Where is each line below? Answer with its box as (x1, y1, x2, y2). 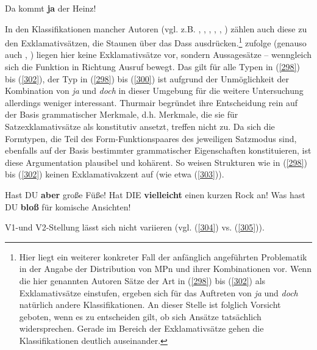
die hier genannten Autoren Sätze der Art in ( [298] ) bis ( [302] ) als (19, 274, 266, 287)
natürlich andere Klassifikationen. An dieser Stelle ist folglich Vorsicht (19, 298, 281, 311)
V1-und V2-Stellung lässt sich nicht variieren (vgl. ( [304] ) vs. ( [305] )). (5, 221, 265, 234)
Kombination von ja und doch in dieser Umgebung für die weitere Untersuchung (5, 84, 304, 97)
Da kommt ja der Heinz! (5, 2, 96, 14)
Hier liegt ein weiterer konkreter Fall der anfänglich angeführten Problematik (19, 250, 307, 263)
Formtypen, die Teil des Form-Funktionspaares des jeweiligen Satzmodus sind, (5, 132, 297, 145)
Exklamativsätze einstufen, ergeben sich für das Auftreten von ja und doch (19, 286, 298, 299)
